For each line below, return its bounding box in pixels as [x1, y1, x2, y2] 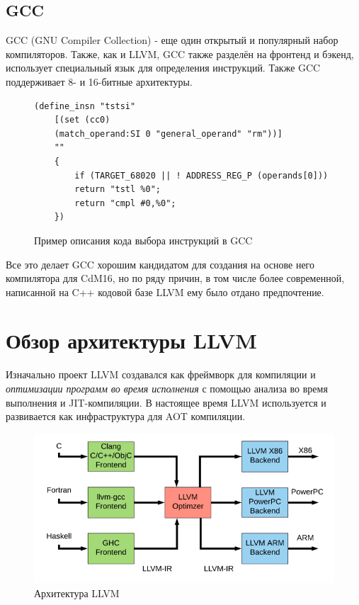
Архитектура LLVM [34, 585, 120, 600]
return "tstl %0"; [74, 184, 161, 195]
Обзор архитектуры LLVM [6, 326, 257, 355]
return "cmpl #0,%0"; [74, 198, 176, 208]
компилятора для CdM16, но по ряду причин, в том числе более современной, [6, 271, 345, 285]
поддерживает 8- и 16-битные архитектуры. [6, 74, 193, 89]
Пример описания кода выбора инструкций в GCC [34, 232, 253, 247]
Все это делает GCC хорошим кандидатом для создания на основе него [6, 256, 314, 271]
